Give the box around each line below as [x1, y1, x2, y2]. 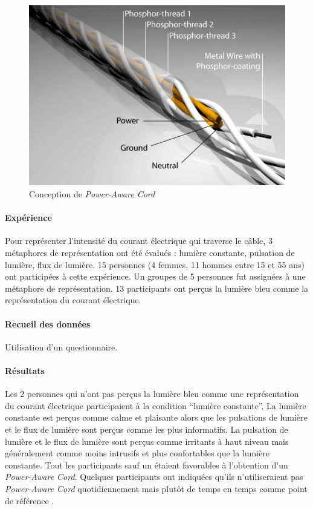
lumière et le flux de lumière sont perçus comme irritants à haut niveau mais [5, 435, 289, 447]
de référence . [5, 494, 54, 507]
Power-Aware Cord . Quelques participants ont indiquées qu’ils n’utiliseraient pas [5, 470, 303, 483]
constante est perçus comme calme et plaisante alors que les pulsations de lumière [5, 411, 308, 424]
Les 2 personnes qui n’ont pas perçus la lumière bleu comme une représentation [5, 387, 299, 400]
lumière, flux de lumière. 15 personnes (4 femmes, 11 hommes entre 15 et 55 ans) [5, 258, 305, 271]
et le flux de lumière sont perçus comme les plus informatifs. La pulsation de [5, 422, 288, 435]
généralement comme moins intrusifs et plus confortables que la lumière [5, 447, 270, 459]
